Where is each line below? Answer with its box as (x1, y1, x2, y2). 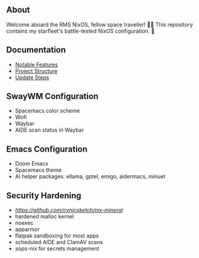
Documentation (6, 45, 66, 55)
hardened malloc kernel (14, 213, 74, 220)
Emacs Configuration (6, 144, 88, 154)
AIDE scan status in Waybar (14, 126, 84, 134)
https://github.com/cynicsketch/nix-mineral (14, 207, 124, 214)
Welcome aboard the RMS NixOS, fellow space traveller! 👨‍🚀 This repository (6, 21, 193, 28)
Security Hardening (6, 190, 81, 201)
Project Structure (14, 67, 58, 74)
